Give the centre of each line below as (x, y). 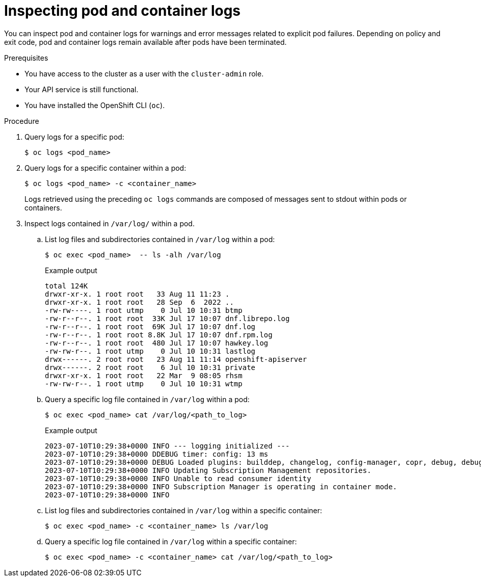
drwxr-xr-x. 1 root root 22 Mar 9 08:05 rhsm (144, 375)
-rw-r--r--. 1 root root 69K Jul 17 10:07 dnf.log (150, 326)
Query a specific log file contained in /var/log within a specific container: (171, 541)
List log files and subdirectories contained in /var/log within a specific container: (184, 510)
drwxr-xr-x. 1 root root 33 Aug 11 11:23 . (137, 294)
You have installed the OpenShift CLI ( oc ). (95, 105)
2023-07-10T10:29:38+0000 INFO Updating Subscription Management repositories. (208, 470)
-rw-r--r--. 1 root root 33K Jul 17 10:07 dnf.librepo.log (167, 318)
